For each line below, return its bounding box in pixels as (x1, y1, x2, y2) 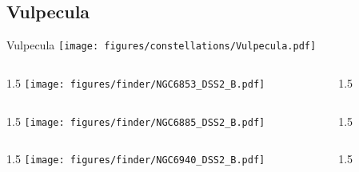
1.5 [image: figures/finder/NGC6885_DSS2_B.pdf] (6, 112, 265, 129)
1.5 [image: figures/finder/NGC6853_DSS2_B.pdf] (6, 74, 265, 91)
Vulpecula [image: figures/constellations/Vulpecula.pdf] (6, 37, 317, 53)
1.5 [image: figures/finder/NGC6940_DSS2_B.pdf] (6, 150, 265, 167)
